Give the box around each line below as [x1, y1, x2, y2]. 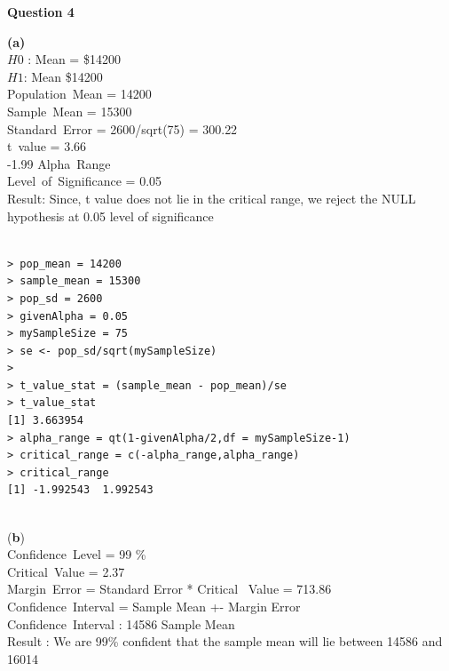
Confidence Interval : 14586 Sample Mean [7, 614, 235, 633]
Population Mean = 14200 [7, 84, 152, 103]
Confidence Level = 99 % [7, 545, 146, 563]
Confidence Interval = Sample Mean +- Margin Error [7, 597, 301, 615]
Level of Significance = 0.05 [7, 172, 162, 190]
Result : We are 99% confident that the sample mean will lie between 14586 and [7, 632, 443, 651]
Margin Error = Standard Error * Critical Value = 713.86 [7, 579, 332, 598]
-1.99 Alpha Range [7, 154, 111, 172]
